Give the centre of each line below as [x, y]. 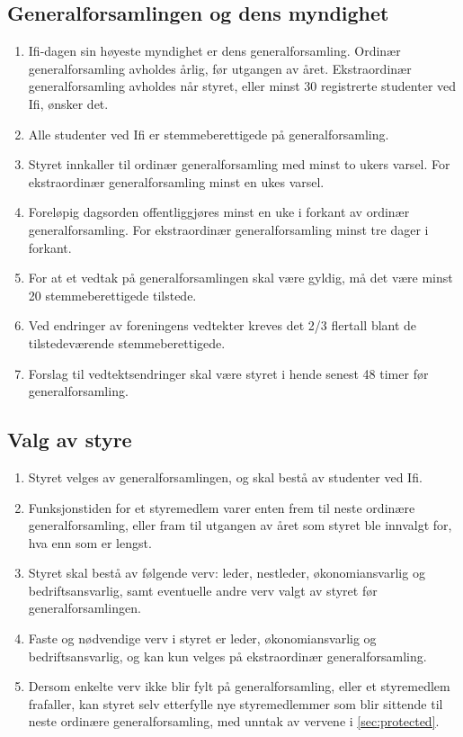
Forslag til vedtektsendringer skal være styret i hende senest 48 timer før [228, 373]
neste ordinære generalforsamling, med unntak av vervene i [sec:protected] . [234, 721]
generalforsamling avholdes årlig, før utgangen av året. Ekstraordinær [220, 68]
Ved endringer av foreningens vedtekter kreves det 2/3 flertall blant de [223, 325]
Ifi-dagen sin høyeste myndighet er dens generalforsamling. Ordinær [214, 51]
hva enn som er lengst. [90, 542]
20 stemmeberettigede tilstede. [112, 295]
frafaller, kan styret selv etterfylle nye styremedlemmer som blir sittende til [236, 703]
